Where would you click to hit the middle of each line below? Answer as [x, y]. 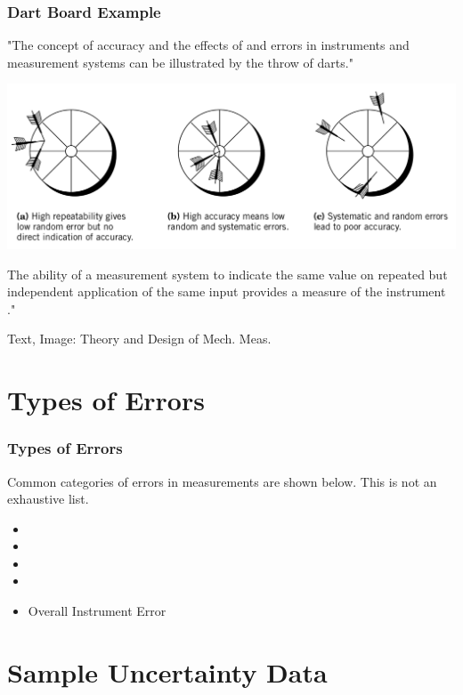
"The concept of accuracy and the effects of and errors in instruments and [208, 45]
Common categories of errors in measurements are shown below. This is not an [222, 481]
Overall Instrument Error [97, 611]
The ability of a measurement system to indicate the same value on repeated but [227, 274]
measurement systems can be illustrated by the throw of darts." [180, 62]
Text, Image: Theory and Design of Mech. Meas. [139, 339]
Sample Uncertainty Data [167, 671]
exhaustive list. [48, 499]
